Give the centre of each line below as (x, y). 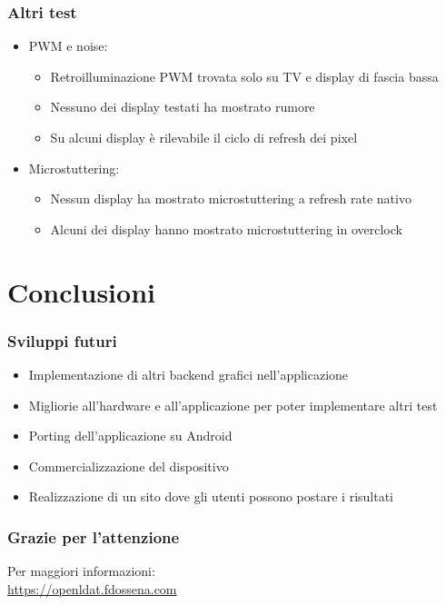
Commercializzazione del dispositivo (129, 466)
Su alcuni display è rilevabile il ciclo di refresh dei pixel (204, 137)
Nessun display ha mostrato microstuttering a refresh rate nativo (231, 198)
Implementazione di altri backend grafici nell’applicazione (188, 374)
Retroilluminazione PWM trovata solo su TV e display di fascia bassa (244, 76)
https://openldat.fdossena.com (92, 588)
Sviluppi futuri (62, 340)
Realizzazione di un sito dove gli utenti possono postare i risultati (211, 496)
